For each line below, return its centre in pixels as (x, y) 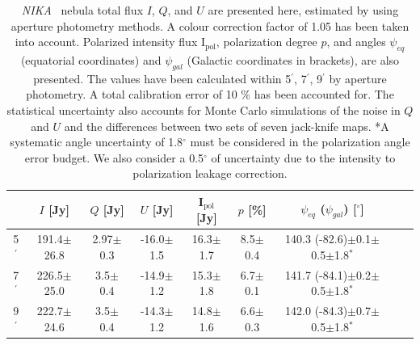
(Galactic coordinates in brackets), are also (293, 59)
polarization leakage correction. (210, 173)
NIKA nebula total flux (82, 10)
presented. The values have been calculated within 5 (162, 78)
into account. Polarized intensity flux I (110, 42)
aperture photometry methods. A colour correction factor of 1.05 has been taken (210, 25)
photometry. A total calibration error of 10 (132, 94)
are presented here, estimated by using (303, 10)
